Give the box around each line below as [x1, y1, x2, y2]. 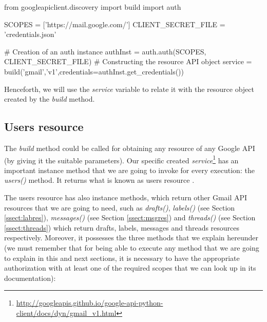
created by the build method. [4, 93, 95, 104]
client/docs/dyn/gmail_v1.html [16, 307, 117, 318]
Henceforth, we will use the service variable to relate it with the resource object [4, 83, 254, 94]
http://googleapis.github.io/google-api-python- [16, 297, 163, 308]
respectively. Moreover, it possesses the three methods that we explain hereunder [4, 232, 259, 243]
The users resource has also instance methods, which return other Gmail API [4, 192, 247, 202]
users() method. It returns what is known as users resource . [4, 175, 195, 185]
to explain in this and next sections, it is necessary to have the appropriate [4, 252, 240, 263]
